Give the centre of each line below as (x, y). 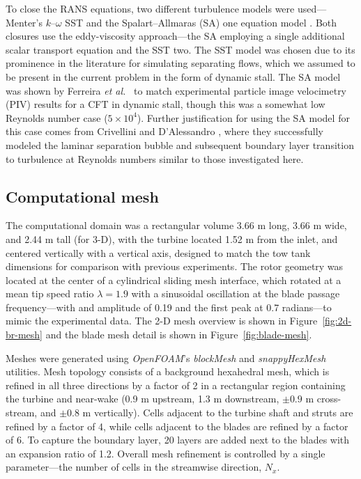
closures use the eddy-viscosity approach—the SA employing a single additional (175, 36)
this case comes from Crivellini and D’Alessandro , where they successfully (164, 131)
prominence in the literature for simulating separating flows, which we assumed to (180, 63)
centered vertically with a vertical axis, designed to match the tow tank (158, 252)
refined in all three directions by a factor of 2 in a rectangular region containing (176, 385)
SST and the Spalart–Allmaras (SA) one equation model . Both (201, 22)
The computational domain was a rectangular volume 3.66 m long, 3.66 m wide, (176, 225)
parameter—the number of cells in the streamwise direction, (134, 467)
